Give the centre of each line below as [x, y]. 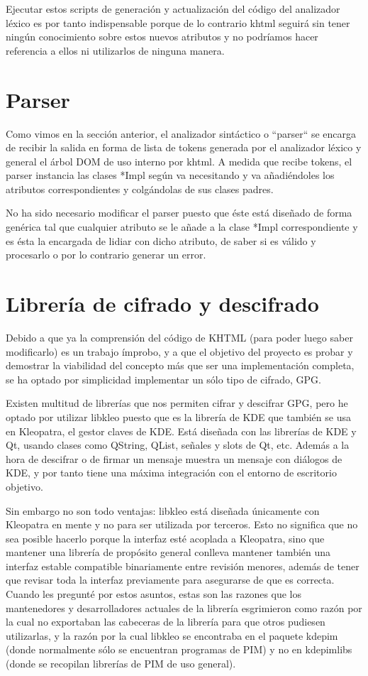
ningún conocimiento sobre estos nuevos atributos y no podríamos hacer [162, 37]
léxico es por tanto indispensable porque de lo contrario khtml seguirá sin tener [178, 22]
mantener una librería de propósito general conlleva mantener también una [168, 552]
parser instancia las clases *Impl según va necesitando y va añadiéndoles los [170, 175]
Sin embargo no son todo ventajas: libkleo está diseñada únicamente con [163, 510]
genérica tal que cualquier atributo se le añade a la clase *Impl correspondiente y [182, 227]
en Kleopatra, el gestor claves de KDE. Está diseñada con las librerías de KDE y [181, 431]
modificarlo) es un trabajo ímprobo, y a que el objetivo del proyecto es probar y [179, 351]
